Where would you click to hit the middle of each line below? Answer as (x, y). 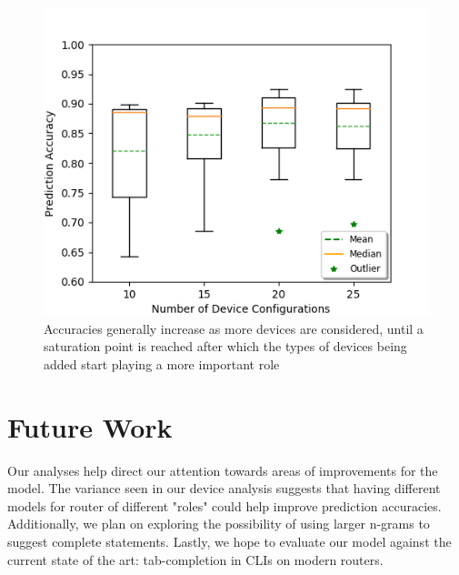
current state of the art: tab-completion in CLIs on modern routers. (195, 559)
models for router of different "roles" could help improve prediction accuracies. (225, 505)
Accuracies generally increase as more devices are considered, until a (234, 328)
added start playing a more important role (162, 363)
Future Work (90, 426)
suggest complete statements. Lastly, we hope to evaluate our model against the (229, 542)
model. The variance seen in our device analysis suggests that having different (224, 488)
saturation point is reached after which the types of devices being (225, 346)
